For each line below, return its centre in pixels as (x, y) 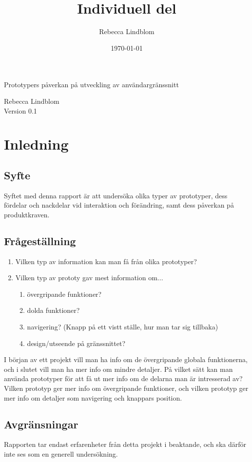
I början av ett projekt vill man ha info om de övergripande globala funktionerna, (126, 359)
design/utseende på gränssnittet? (76, 343)
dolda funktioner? (53, 310)
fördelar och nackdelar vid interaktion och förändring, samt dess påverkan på (119, 205)
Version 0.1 (20, 110)
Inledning (36, 144)
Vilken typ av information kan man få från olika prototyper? (106, 261)
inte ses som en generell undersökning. (61, 453)
